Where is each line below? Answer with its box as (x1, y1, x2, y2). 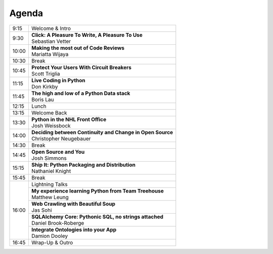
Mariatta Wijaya (31, 50, 69, 57)
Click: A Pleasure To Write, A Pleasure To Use (31, 31, 143, 38)
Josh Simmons (31, 154, 67, 161)
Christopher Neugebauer (31, 135, 91, 142)
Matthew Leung (31, 194, 69, 201)
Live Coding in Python (31, 77, 85, 84)
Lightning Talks (31, 180, 68, 187)
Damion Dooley (31, 232, 68, 239)
